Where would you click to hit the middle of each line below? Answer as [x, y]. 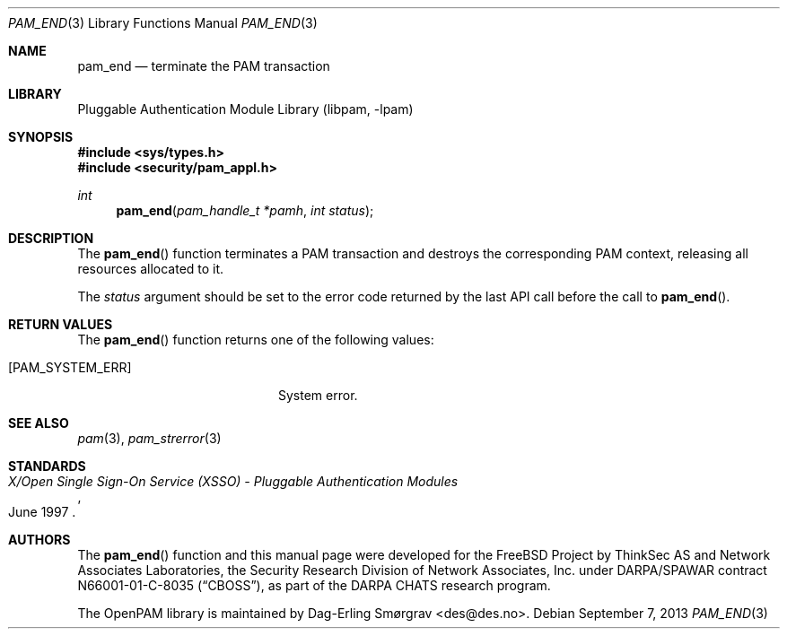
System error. [318, 395]
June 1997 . [42, 512]
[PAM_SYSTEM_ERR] [70, 367]
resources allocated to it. [151, 269]
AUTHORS [39, 540]
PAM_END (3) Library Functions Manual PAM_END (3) [163, 23]
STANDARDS [47, 466]
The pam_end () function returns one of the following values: [256, 340]
